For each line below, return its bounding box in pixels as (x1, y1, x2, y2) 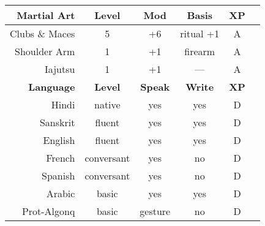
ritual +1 (180, 26, 220, 40)
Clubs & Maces (10, 26, 75, 40)
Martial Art (17, 8, 75, 22)
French (46, 151, 75, 165)
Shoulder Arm (15, 44, 75, 58)
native (94, 97, 121, 111)
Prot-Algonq (21, 204, 75, 218)
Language (28, 80, 75, 94)
